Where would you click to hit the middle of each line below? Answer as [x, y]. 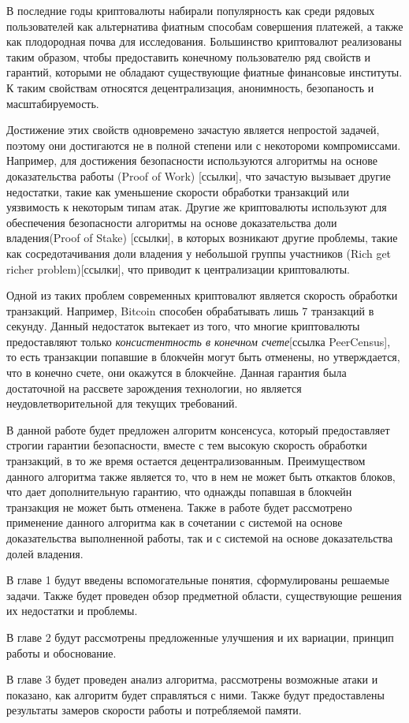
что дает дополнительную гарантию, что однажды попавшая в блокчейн [179, 492]
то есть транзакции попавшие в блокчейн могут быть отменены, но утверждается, [203, 357]
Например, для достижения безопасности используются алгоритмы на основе [192, 160]
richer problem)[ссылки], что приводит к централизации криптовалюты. [178, 268]
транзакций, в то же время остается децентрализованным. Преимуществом [186, 461]
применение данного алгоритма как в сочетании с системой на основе [175, 522]
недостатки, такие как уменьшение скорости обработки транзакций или [178, 191]
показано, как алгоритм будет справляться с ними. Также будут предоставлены [195, 694]
